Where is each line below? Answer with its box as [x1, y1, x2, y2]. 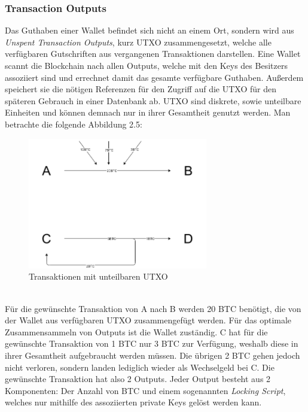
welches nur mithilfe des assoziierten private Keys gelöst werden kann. [5, 396, 262, 408]
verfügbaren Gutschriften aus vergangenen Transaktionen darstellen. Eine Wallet [5, 47, 301, 60]
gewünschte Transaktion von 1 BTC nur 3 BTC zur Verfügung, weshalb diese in [5, 337, 298, 350]
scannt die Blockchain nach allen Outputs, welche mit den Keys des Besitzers [5, 59, 288, 71]
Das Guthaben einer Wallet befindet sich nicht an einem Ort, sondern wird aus [5, 24, 294, 37]
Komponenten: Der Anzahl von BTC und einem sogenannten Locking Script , [5, 384, 286, 396]
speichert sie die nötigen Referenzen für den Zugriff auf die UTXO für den [5, 83, 276, 95]
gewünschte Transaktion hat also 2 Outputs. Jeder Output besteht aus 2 [5, 372, 271, 385]
